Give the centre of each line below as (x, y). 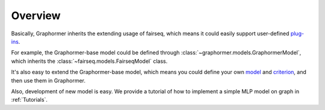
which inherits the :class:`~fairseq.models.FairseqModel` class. (89, 61)
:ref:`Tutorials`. (29, 100)
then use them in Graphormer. (48, 80)
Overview (36, 16)
